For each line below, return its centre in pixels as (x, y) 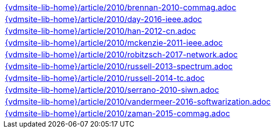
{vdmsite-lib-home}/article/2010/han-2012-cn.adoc (100, 31)
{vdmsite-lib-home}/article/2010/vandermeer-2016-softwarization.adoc (138, 102)
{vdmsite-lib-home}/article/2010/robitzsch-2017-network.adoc (121, 54)
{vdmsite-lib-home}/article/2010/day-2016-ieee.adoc (104, 19)
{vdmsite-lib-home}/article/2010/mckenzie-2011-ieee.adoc (114, 43)
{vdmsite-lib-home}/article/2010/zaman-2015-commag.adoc (118, 113)
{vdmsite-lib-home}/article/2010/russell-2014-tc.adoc (105, 78)
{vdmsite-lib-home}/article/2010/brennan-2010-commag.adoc (121, 7)
